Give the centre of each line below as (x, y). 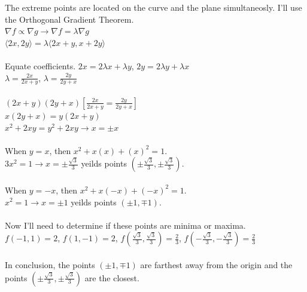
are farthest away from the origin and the (216, 264)
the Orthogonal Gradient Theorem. (69, 19)
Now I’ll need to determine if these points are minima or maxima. (125, 225)
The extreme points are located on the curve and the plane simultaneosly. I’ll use (153, 7)
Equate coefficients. (40, 65)
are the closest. (112, 277)
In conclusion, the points (50, 264)
